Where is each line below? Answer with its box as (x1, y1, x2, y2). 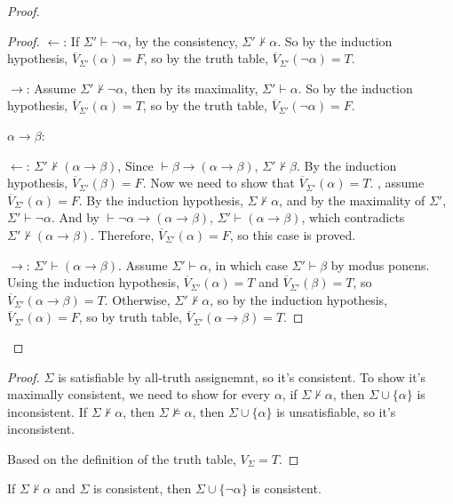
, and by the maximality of (279, 190, 425, 209)
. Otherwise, (104, 290, 171, 308)
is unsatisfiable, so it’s (276, 402, 396, 420)
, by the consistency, (127, 31, 238, 50)
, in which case (207, 255, 288, 274)
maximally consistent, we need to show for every (7, 385, 271, 404)
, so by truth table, (78, 308, 182, 326)
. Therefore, (91, 225, 155, 244)
